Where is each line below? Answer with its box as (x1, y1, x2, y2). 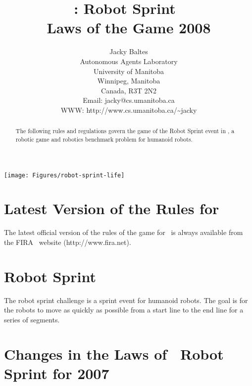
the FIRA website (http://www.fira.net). (4, 236, 131, 247)
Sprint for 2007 (4, 363, 109, 383)
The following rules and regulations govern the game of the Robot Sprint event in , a (15, 127, 235, 135)
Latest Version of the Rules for (4, 198, 219, 219)
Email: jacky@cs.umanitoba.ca (83, 95, 175, 105)
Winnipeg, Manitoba (97, 76, 160, 86)
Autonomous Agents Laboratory (80, 56, 178, 66)
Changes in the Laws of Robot (4, 343, 224, 364)
